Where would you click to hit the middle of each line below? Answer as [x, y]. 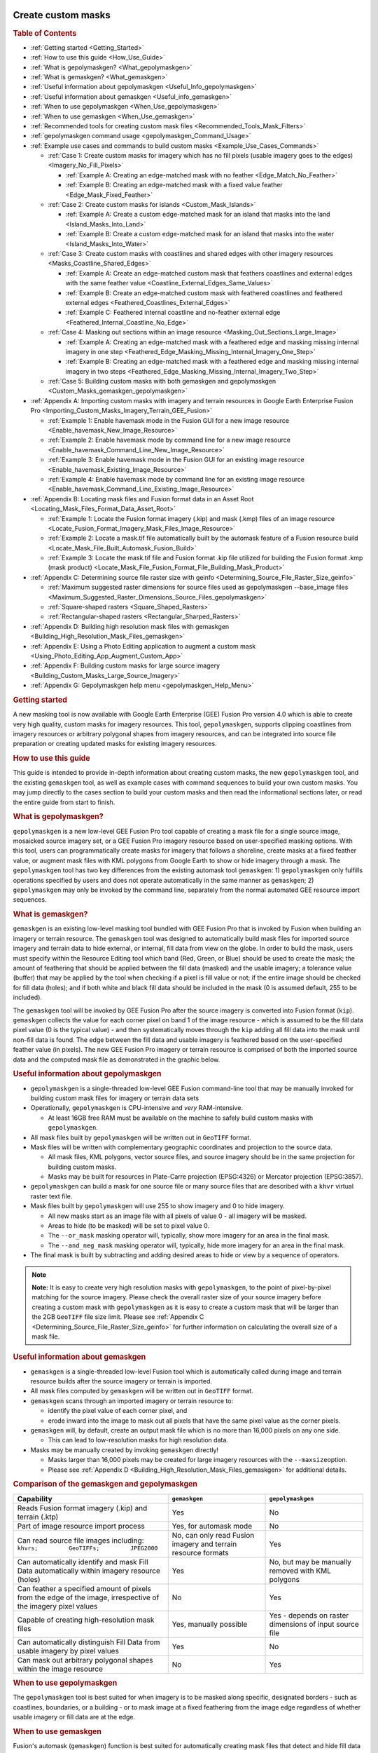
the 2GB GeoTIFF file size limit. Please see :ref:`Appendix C [118, 1317]
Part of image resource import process [81, 1526]
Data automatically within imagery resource [89, 1571]
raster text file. [51, 1196]
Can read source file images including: [80, 1541]
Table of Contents [45, 33]
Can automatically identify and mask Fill [83, 1562]
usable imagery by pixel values [68, 1651]
